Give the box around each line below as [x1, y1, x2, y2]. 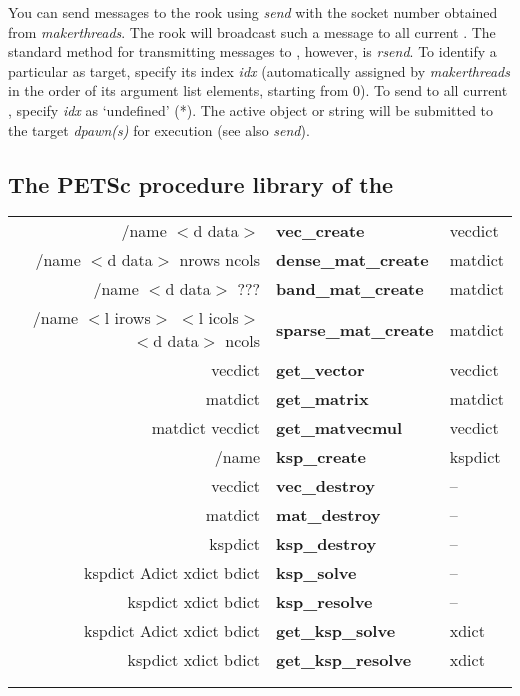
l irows [104, 306, 151, 330]
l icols [198, 306, 239, 330]
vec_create [276, 219, 365, 243]
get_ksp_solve [276, 619, 396, 643]
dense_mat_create [276, 248, 429, 272]
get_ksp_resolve [276, 648, 412, 672]
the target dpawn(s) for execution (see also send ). [8, 119, 310, 140]
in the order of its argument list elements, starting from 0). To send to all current [8, 80, 508, 101]
